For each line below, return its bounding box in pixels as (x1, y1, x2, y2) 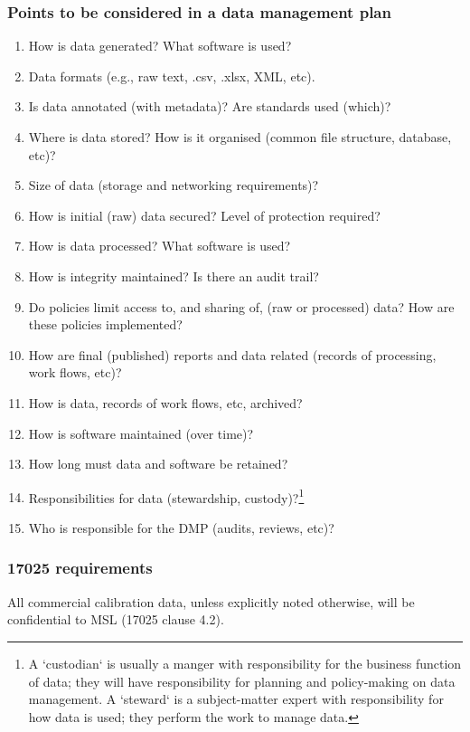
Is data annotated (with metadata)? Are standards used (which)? (28, 97, 391, 116)
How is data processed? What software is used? (28, 236, 291, 255)
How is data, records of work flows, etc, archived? (28, 393, 303, 412)
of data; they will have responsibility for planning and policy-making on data (28, 671, 456, 690)
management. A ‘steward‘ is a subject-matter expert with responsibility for (28, 689, 444, 708)
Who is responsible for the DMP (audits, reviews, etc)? (28, 518, 334, 537)
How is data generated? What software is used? (28, 36, 292, 55)
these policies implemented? (28, 315, 183, 334)
